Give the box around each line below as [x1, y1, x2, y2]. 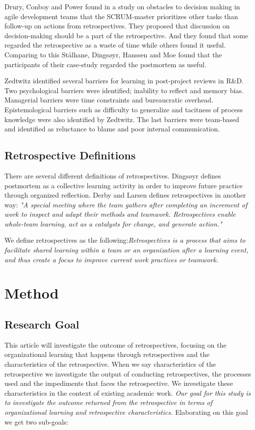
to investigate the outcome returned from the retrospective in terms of [4, 397, 213, 407]
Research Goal [4, 317, 79, 332]
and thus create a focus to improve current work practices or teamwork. [4, 254, 219, 264]
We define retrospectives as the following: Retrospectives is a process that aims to [4, 235, 246, 245]
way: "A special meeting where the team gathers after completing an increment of [4, 199, 248, 209]
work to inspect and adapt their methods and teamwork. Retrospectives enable [4, 209, 236, 219]
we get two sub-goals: [4, 416, 69, 427]
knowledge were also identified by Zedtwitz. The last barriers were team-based [4, 114, 239, 124]
